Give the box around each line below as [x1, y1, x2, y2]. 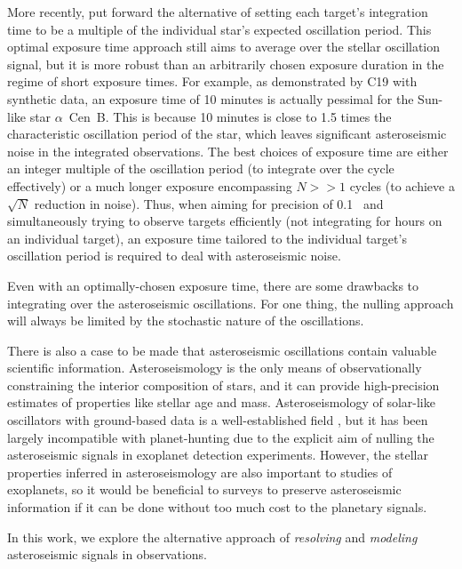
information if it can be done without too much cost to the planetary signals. [7, 498, 427, 517]
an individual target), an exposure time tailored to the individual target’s [7, 228, 407, 247]
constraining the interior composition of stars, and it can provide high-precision [7, 375, 440, 394]
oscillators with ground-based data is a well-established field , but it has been [7, 411, 428, 429]
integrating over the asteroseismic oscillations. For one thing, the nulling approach [7, 293, 454, 312]
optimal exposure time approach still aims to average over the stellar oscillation [7, 37, 441, 56]
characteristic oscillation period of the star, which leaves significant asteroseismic [7, 124, 447, 143]
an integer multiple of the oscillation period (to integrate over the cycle [7, 159, 394, 178]
